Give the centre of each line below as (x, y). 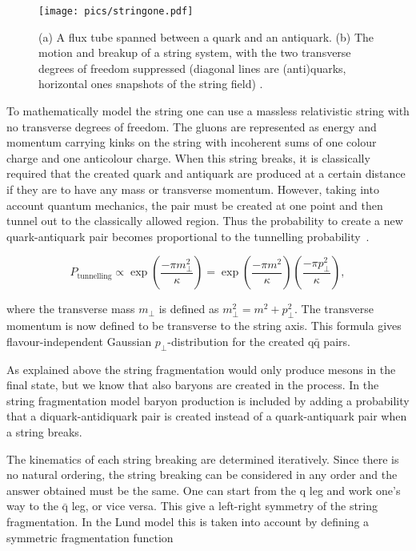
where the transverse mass (71, 309)
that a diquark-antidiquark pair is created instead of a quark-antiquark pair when (207, 416)
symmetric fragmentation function (90, 537)
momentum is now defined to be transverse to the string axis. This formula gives (204, 326)
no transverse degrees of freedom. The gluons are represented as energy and (192, 126)
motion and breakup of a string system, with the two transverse (195, 52)
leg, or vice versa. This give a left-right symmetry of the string (225, 506)
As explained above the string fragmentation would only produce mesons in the (201, 369)
